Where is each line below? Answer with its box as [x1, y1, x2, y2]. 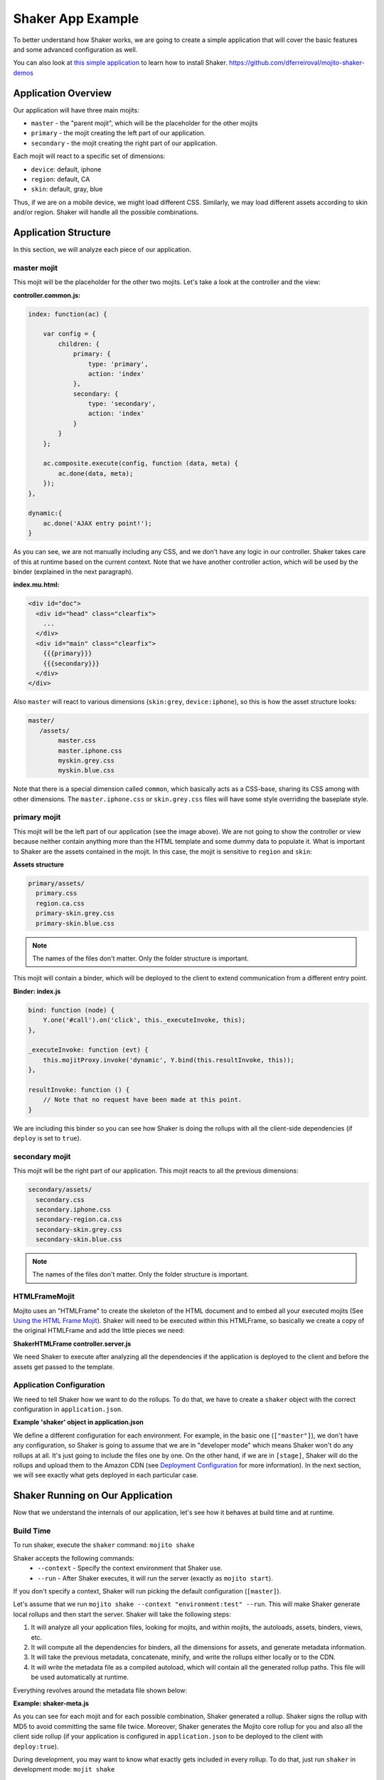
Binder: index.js [13, 987, 61, 995]
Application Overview [13, 87, 112, 99]
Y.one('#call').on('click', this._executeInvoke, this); [43, 1016, 246, 1025]
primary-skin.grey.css [36, 909, 115, 918]
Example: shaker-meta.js [13, 1699, 89, 1707]
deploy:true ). [13, 1742, 59, 1751]
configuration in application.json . [13, 1405, 124, 1413]
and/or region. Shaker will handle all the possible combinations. [13, 208, 199, 216]
